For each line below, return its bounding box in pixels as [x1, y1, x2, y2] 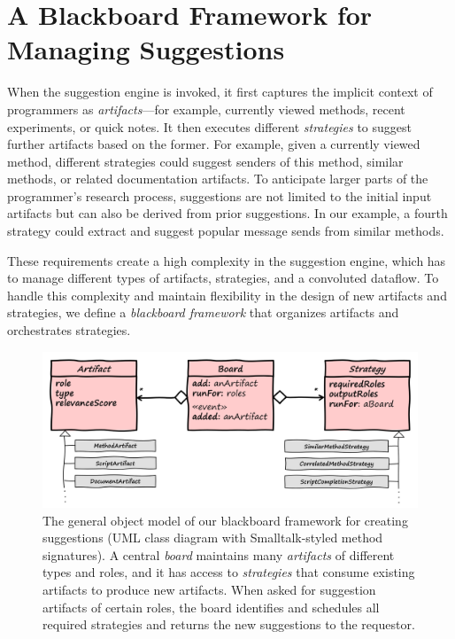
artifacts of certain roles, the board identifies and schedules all [42, 597, 380, 616]
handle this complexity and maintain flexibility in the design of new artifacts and [7, 285, 447, 304]
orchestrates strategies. [7, 321, 131, 339]
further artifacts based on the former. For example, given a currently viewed [7, 135, 420, 153]
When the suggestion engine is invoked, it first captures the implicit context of [7, 82, 433, 101]
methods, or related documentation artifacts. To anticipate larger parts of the [7, 169, 428, 188]
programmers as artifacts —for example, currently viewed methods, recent [7, 99, 405, 118]
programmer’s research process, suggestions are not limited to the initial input [7, 186, 432, 205]
